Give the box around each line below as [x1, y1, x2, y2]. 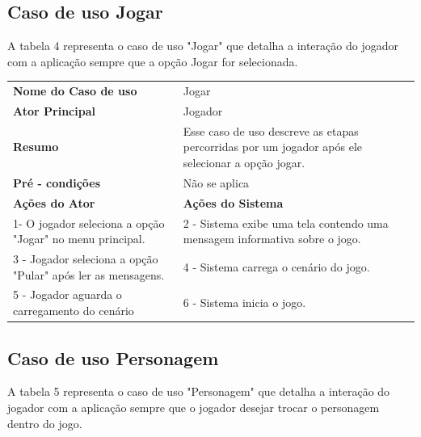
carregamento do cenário [13, 302, 134, 319]
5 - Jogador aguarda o [13, 286, 122, 303]
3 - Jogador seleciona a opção [13, 250, 158, 267]
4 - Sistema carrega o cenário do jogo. [183, 258, 370, 275]
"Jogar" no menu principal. [13, 230, 145, 247]
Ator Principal [13, 102, 95, 119]
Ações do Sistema [183, 194, 284, 211]
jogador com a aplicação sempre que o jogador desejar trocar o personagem [7, 398, 380, 415]
